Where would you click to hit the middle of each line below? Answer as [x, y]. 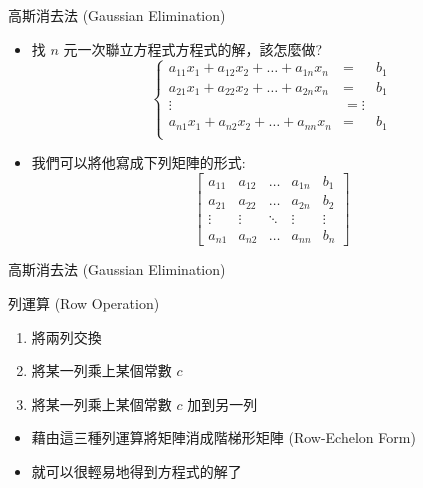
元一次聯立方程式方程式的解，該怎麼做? [193, 48]
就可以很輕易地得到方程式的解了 [136, 470]
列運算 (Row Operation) [84, 302]
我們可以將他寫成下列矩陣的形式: [138, 162]
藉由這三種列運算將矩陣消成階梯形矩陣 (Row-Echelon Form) [223, 437]
